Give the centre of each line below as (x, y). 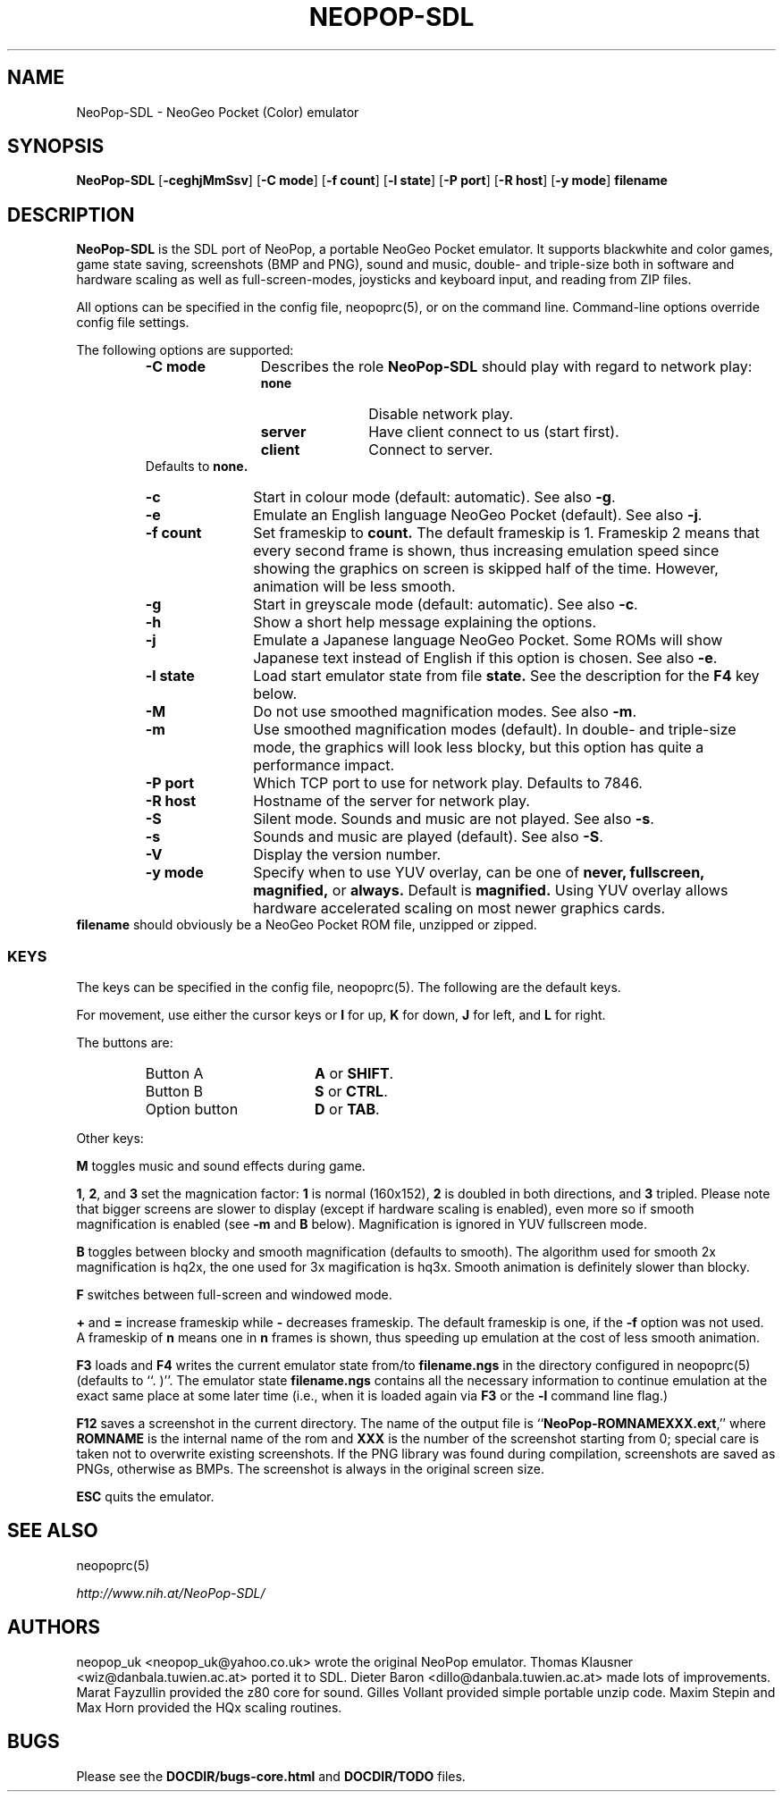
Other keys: (110, 1139)
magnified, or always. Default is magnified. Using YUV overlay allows (491, 891)
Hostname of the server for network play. (391, 801)
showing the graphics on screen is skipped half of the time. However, (486, 569)
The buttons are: (125, 1043)
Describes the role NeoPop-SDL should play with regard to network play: (506, 367)
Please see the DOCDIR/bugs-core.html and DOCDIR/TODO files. (271, 1776)
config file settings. (133, 323)
